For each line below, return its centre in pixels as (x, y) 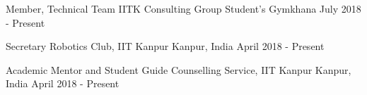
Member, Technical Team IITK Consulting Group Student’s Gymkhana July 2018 (183, 8)
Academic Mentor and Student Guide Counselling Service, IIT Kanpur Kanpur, (179, 69)
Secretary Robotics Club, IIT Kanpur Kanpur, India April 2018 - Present (165, 46)
